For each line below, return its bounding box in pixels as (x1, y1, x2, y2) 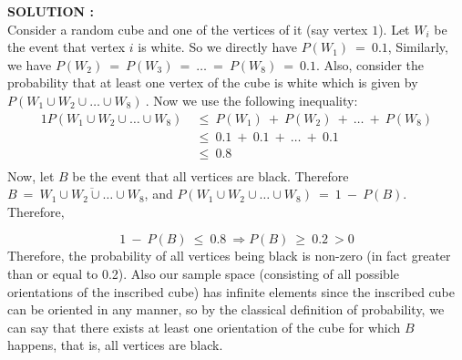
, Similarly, (387, 37, 448, 57)
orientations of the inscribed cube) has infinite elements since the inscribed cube (7, 282, 455, 301)
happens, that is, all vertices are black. (7, 335, 223, 355)
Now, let (7, 166, 55, 185)
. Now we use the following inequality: (145, 90, 358, 109)
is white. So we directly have (138, 37, 298, 57)
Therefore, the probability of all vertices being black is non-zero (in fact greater (7, 246, 451, 265)
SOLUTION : (7, 2, 94, 20)
